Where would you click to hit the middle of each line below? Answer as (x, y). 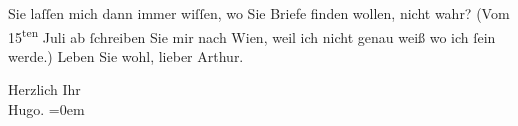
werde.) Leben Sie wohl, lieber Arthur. (126, 55)
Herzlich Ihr (44, 89)
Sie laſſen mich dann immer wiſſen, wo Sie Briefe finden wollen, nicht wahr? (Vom (259, 13)
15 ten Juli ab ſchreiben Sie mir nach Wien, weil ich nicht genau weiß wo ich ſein (252, 35)
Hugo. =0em (46, 109)
